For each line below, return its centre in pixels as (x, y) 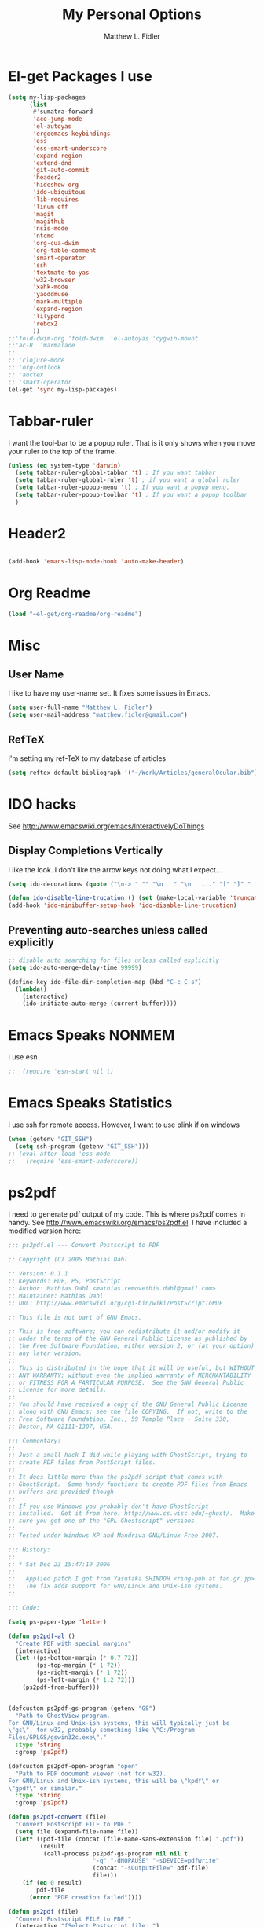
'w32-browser (54, 280)
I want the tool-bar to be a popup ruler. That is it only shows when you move (132, 442)
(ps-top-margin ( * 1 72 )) (79, 1665)
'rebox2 (45, 324)
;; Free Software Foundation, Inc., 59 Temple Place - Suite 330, (119, 1419)
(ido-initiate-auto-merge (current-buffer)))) (100, 1004)
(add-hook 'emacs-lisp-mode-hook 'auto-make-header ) (96, 561)
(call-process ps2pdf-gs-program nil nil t (115, 1854)
